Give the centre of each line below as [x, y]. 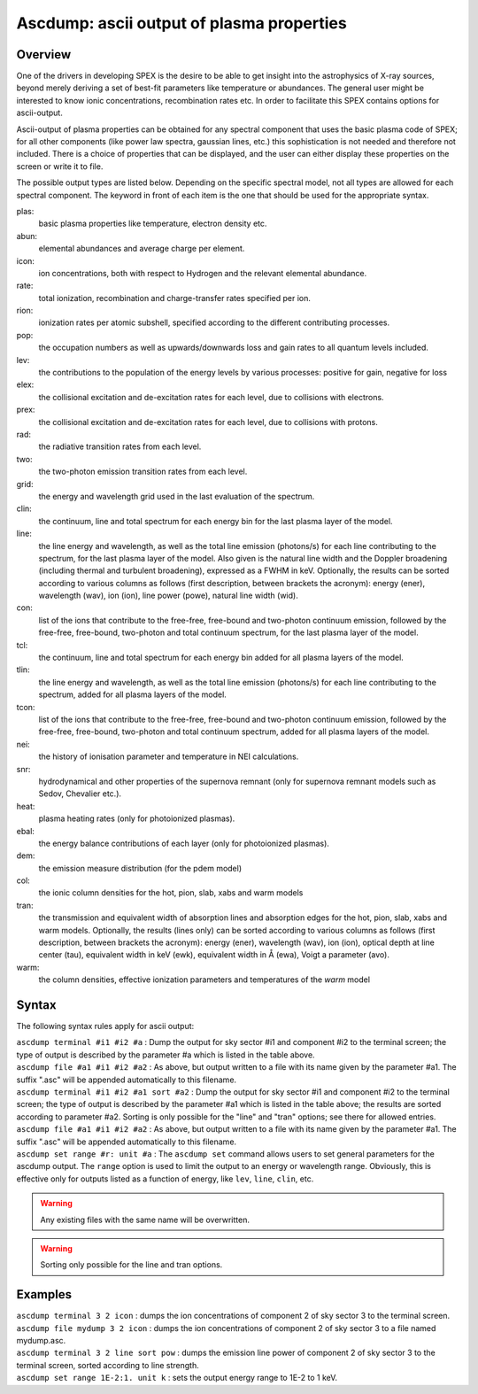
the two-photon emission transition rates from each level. [143, 472]
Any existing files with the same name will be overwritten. [145, 1220]
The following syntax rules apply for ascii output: [105, 1026]
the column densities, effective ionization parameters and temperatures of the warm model [204, 980]
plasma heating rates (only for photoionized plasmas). [137, 818]
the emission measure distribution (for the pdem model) [140, 868]
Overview [44, 54]
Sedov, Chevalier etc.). [80, 794]
